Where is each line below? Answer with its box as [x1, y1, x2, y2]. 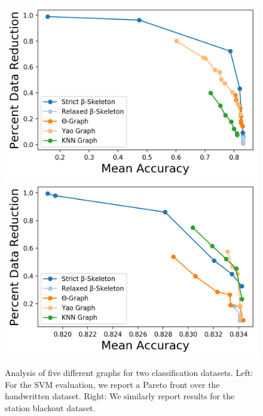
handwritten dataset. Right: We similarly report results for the [5, 390, 235, 402]
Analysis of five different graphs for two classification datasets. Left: [5, 366, 253, 379]
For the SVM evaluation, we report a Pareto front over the [5, 378, 220, 390]
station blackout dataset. [5, 401, 96, 414]
